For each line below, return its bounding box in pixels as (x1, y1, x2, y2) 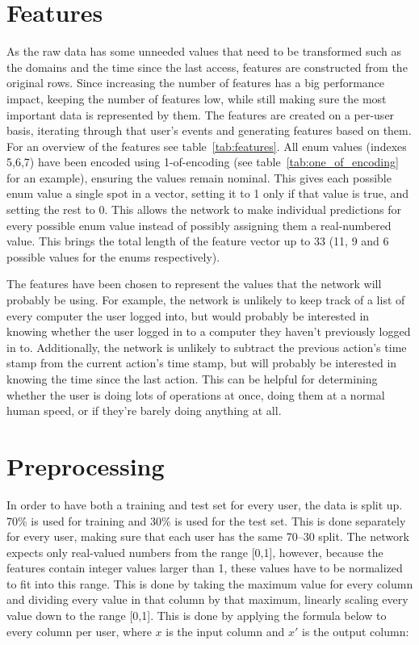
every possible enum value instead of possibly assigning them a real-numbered (6, 216, 392, 233)
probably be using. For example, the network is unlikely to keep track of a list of (6, 291, 405, 308)
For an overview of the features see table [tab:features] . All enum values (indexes (6, 137, 407, 154)
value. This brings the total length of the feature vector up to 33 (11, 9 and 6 (6, 232, 389, 249)
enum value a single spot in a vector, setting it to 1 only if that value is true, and (6, 185, 409, 202)
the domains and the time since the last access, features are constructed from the (6, 58, 408, 75)
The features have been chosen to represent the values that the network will (6, 275, 382, 292)
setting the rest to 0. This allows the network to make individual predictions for (6, 201, 401, 218)
